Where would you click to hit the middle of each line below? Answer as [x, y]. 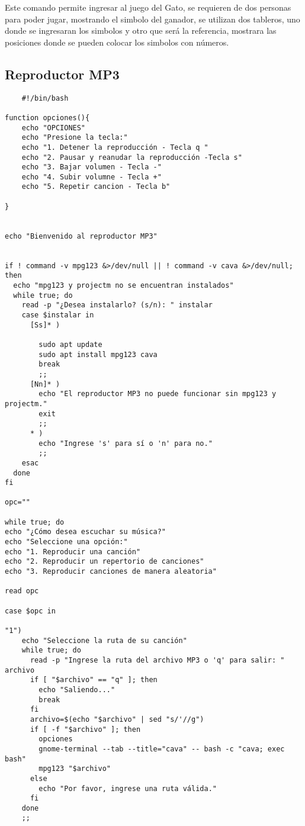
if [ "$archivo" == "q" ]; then [94, 680]
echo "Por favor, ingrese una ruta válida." [128, 788]
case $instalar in [58, 315]
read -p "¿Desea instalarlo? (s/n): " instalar [117, 305]
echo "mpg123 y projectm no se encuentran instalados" [123, 286]
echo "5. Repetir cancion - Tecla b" [96, 187]
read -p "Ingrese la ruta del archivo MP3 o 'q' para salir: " [157, 660]
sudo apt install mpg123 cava [98, 354]
